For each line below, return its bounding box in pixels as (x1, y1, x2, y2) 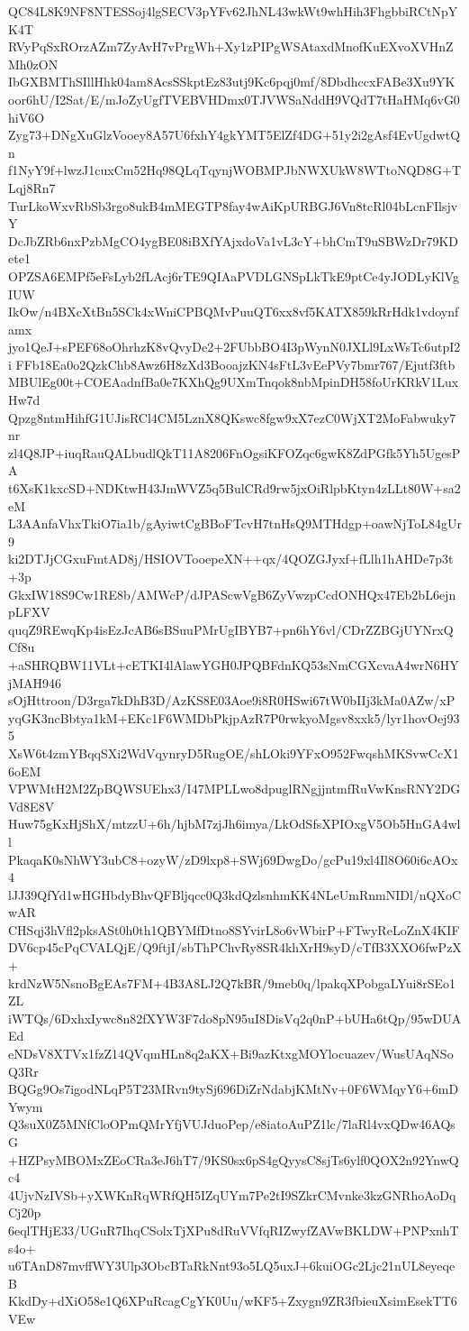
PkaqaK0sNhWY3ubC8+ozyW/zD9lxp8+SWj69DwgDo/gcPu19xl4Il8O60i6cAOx (8, 849, 458, 868)
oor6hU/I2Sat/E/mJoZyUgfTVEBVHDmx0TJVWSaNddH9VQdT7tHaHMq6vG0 (8, 89, 460, 108)
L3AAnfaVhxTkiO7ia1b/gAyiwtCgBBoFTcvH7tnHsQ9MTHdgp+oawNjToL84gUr (8, 514, 462, 533)
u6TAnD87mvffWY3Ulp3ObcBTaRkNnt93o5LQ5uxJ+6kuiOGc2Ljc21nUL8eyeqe (8, 1256, 455, 1275)
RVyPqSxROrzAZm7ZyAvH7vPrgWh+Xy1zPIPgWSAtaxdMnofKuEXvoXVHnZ (8, 37, 454, 56)
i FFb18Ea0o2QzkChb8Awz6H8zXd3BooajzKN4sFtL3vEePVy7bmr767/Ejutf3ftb (8, 354, 455, 373)
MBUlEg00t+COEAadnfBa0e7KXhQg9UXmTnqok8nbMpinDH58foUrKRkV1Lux (8, 372, 459, 391)
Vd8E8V (8, 796, 55, 815)
